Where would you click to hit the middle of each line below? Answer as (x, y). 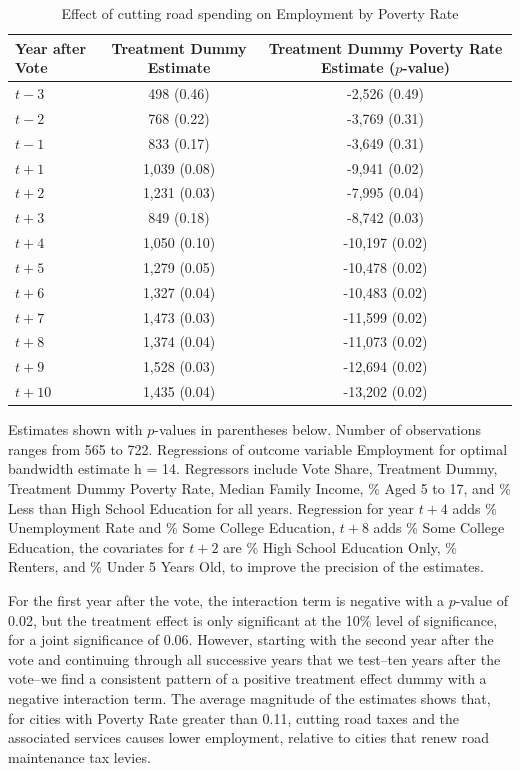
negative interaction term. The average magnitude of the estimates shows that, (249, 697)
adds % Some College (439, 527)
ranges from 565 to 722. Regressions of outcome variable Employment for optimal (258, 448)
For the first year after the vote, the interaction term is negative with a (226, 600)
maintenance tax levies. (79, 756)
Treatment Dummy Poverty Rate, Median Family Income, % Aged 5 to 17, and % (259, 488)
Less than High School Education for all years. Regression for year (211, 507)
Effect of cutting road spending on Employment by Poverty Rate (260, 13)
